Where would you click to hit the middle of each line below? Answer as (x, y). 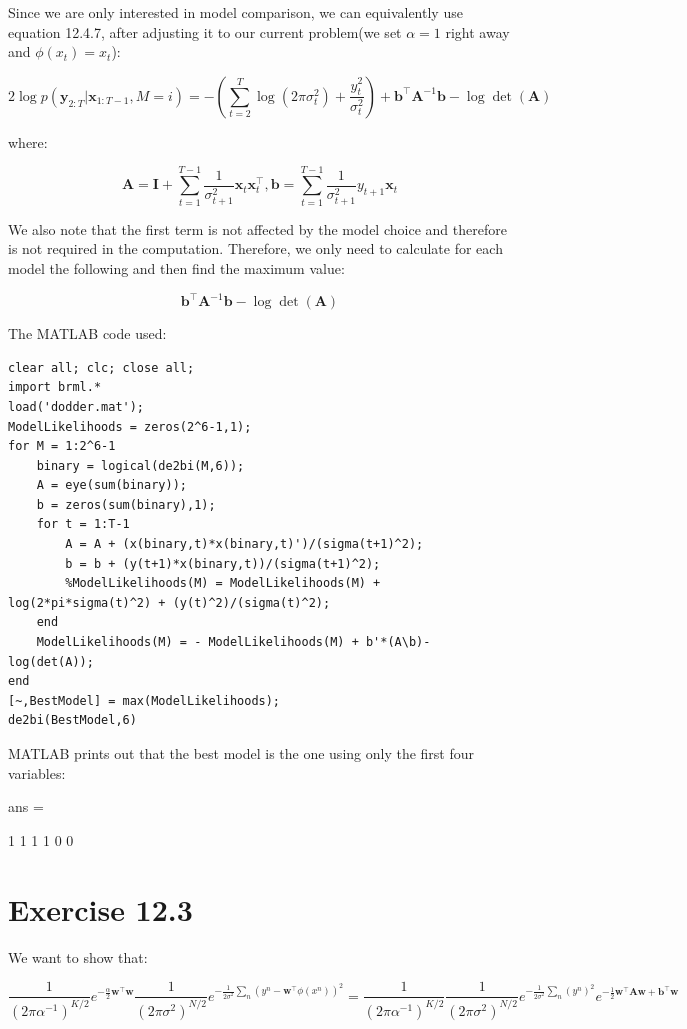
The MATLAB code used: (87, 333)
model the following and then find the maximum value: (176, 268)
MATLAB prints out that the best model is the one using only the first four (241, 753)
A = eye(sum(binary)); (111, 485)
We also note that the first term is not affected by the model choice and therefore (257, 228)
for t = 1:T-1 (83, 524)
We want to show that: (78, 956)
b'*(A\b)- (398, 642)
